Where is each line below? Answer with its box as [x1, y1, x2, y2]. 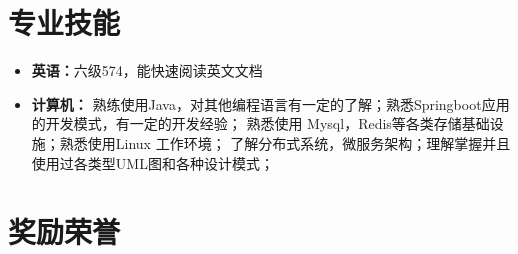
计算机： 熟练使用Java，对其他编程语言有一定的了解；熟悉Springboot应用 [31, 93, 510, 114]
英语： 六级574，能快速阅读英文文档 [31, 60, 263, 81]
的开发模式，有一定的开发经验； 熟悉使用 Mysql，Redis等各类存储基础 [31, 113, 490, 134]
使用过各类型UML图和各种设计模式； [31, 152, 274, 173]
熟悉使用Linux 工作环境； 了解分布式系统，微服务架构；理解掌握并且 [59, 132, 511, 153]
